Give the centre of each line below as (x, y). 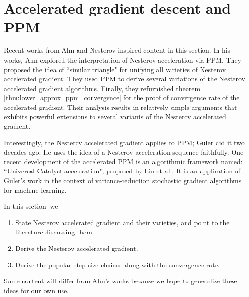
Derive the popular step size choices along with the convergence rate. (117, 264)
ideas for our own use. (37, 290)
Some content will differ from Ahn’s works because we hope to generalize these (121, 281)
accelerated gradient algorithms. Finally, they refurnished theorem (102, 88)
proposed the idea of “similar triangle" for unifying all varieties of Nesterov (115, 69)
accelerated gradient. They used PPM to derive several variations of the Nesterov (124, 79)
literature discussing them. (54, 232)
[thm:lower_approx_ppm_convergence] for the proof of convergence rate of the (122, 98)
